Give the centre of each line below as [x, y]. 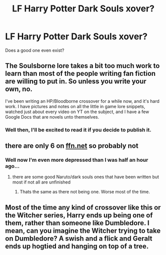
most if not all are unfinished [41, 182]
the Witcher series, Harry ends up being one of [79, 215]
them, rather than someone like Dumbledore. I [77, 223]
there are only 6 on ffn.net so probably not [72, 146]
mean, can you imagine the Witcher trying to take [83, 230]
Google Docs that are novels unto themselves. [52, 117]
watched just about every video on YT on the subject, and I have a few [77, 112]
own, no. [19, 89]
